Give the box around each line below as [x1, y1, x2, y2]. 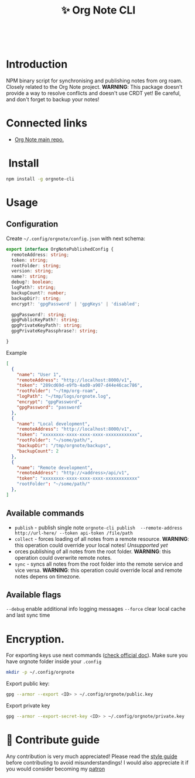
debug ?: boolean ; [11, 279, 54, 285]
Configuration [6, 219, 59, 230]
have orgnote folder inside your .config [6, 658, 102, 665]
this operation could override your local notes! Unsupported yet [14, 541, 168, 548]
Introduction [6, 58, 68, 71]
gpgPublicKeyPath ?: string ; [11, 317, 80, 323]
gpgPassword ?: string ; [11, 311, 67, 318]
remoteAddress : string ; [11, 251, 69, 258]
